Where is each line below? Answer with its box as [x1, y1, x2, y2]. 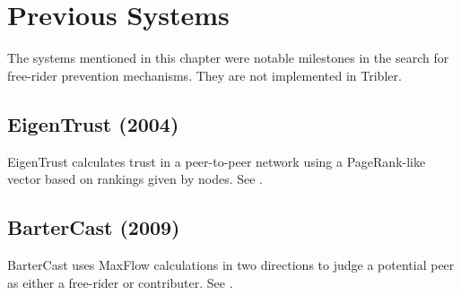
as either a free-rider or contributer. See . [7, 273, 233, 291]
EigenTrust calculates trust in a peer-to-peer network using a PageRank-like [7, 152, 426, 170]
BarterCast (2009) [7, 213, 180, 241]
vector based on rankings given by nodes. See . [7, 169, 263, 188]
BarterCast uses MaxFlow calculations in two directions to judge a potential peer [7, 255, 455, 273]
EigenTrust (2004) [7, 109, 179, 137]
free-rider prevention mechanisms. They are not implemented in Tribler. [7, 65, 402, 84]
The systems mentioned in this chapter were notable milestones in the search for [7, 48, 449, 67]
